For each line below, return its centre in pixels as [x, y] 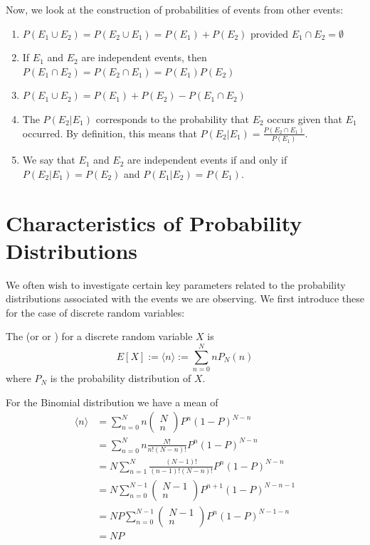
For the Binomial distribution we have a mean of [112, 402]
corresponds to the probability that [173, 118]
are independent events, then [144, 57]
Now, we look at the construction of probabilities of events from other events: [175, 9]
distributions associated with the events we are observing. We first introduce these [185, 298]
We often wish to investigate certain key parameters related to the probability [176, 284]
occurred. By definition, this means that [110, 133]
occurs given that [305, 118]
